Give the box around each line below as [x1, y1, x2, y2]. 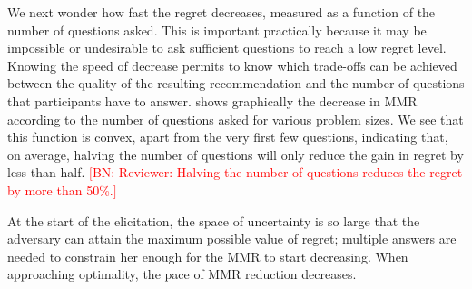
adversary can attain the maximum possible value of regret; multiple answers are [7, 229, 457, 248]
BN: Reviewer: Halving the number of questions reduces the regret [92, 163, 463, 182]
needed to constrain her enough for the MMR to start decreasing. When [7, 246, 408, 265]
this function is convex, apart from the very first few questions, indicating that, [7, 127, 448, 146]
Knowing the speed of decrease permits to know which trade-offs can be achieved [7, 55, 457, 75]
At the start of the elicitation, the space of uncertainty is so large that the [7, 211, 420, 230]
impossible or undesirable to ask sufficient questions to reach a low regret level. [7, 38, 447, 57]
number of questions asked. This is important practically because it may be [7, 20, 427, 39]
